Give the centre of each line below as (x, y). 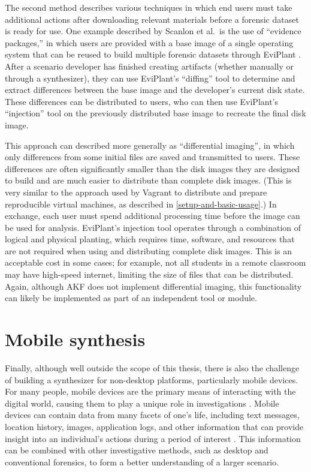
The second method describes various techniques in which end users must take (149, 7)
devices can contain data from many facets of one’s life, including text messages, (152, 415)
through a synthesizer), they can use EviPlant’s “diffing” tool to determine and (150, 78)
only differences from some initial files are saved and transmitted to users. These (153, 157)
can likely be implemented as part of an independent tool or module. (131, 298)
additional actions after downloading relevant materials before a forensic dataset (152, 19)
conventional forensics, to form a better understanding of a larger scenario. (142, 462)
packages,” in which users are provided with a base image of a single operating (149, 42)
